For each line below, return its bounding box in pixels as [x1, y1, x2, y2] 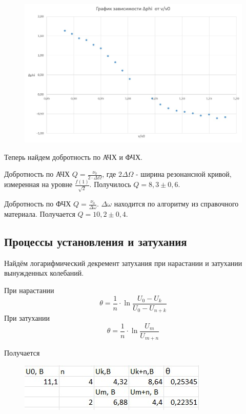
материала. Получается [4, 208, 75, 219]
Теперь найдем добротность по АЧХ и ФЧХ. [4, 151, 142, 162]
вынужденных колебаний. [4, 267, 84, 278]
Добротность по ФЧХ [4, 198, 71, 209]
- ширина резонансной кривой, [136, 169, 232, 179]
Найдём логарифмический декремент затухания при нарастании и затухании [4, 257, 242, 268]
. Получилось [89, 179, 131, 190]
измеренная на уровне [4, 179, 73, 190]
